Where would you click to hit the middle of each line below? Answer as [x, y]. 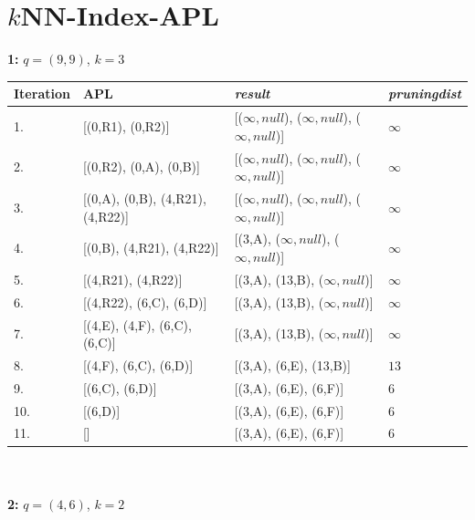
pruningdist [424, 94]
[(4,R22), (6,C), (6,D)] [145, 302]
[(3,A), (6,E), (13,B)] [292, 364]
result [252, 94]
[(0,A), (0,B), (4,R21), [144, 198]
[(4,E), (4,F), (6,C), [137, 324]
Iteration [42, 94]
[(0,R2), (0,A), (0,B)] [141, 166]
